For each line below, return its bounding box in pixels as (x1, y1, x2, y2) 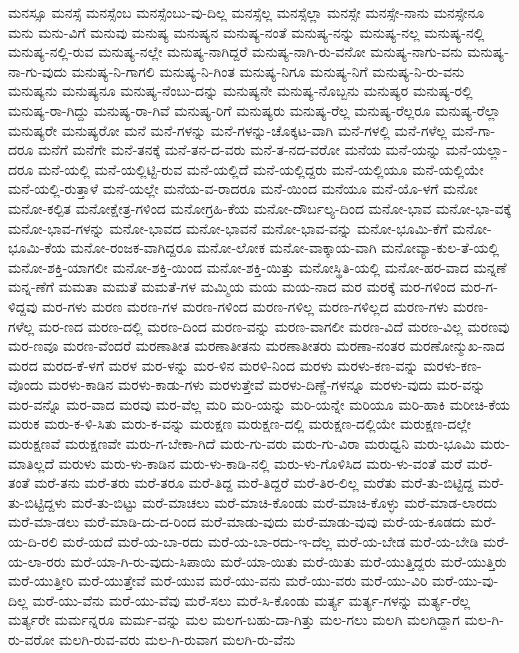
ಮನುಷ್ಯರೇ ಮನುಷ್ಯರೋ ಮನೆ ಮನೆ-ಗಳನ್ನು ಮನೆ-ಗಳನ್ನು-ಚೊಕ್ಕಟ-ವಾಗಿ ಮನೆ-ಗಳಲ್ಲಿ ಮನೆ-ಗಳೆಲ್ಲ (8, 119, 447, 140)
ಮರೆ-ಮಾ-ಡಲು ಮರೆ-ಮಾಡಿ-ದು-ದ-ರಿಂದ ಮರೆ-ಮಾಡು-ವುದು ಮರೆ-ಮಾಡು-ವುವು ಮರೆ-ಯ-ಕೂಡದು (8, 511, 466, 532)
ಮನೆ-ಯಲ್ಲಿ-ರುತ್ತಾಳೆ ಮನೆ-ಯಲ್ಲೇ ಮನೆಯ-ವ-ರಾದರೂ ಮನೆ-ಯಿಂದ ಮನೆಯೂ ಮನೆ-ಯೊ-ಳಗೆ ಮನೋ (8, 178, 478, 199)
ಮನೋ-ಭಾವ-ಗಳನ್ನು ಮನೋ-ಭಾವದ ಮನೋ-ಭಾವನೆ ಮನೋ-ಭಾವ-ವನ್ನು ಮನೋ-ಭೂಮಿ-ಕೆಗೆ (8, 217, 448, 238)
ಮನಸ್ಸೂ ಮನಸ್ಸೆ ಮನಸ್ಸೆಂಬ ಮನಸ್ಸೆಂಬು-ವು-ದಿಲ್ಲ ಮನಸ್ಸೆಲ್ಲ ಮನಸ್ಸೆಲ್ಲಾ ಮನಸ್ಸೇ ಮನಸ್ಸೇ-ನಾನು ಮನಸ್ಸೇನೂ (8, 2, 485, 22)
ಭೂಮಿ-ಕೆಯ (8, 237, 66, 258)
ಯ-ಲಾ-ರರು (8, 550, 66, 571)
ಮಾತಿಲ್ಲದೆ (8, 452, 55, 473)
